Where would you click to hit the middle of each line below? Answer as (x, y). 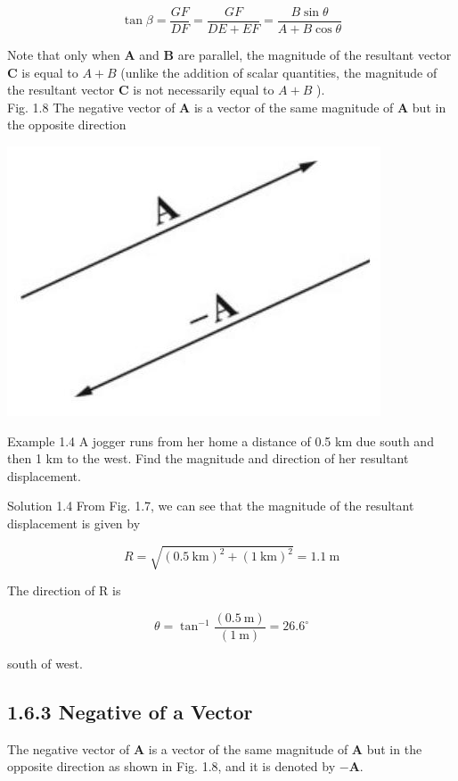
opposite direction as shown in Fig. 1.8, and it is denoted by (172, 766)
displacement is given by (74, 523)
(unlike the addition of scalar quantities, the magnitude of (279, 72)
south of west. (45, 663)
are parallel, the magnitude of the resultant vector (315, 55)
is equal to (50, 72)
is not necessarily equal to (204, 90)
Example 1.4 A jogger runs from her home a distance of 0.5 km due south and (221, 440)
